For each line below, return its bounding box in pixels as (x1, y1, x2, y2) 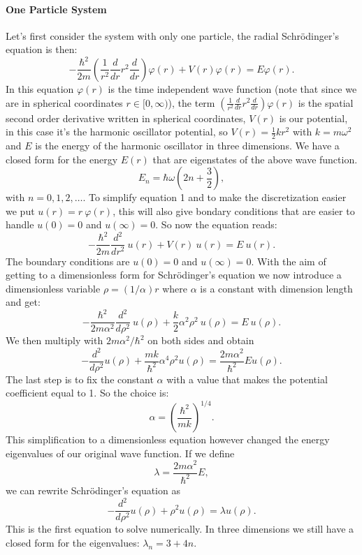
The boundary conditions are (6, 253, 130, 268)
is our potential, (279, 110, 348, 125)
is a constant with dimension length (200, 281, 353, 295)
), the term (168, 95, 215, 110)
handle (6, 217, 34, 232)
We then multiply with (6, 333, 103, 348)
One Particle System (6, 1, 107, 16)
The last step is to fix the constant (6, 371, 154, 386)
